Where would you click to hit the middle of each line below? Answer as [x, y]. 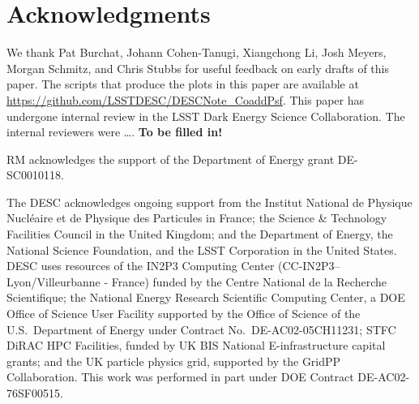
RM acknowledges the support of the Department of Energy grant [171, 159]
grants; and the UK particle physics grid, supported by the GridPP [174, 361]
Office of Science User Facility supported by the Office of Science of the [184, 314]
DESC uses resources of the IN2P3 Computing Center [141, 266]
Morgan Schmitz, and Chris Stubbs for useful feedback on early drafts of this [198, 68]
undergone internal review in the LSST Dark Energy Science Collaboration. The [206, 116]
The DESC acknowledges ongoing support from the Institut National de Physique [209, 202]
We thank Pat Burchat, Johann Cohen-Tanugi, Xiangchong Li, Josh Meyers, [197, 52]
